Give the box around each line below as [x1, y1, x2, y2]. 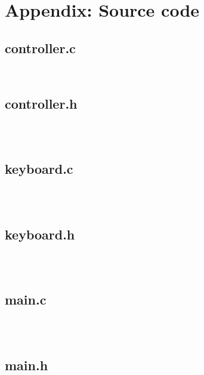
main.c [5, 290, 47, 309]
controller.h [5, 94, 78, 112]
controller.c [5, 38, 76, 57]
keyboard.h [5, 225, 75, 243]
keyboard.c [5, 159, 73, 178]
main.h [5, 355, 48, 374]
